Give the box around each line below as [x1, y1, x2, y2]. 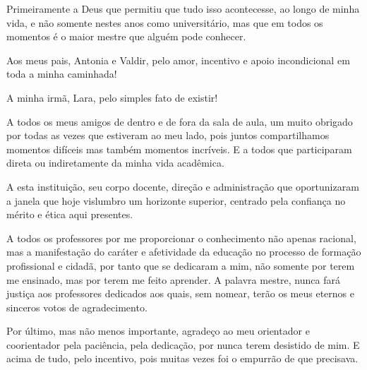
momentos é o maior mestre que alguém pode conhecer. [6, 29, 246, 44]
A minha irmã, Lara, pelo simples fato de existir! [6, 90, 218, 105]
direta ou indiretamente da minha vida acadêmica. [6, 155, 224, 170]
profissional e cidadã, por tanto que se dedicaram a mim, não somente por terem [6, 258, 355, 273]
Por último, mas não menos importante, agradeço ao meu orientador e [6, 323, 310, 338]
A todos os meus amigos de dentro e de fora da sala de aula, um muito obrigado [6, 114, 353, 129]
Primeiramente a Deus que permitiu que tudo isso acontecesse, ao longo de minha [6, 1, 360, 16]
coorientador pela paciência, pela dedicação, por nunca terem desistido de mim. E [6, 337, 360, 352]
